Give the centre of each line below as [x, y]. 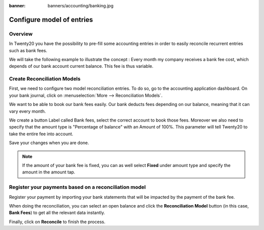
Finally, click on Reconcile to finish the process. [57, 222]
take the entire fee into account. [41, 134]
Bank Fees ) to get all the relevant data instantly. [57, 213]
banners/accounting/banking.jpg [81, 6]
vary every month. [27, 111]
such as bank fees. [28, 50]
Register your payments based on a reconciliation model [77, 187]
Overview [21, 34]
